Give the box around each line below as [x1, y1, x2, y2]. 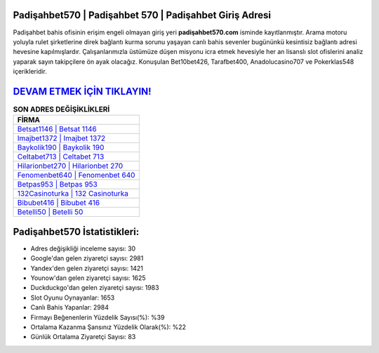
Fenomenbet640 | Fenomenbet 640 [17, 171, 135, 180]
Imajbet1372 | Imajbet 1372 [17, 133, 106, 143]
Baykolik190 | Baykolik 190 [17, 142, 105, 152]
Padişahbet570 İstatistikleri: [13, 225, 140, 238]
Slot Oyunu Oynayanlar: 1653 [30, 293, 115, 302]
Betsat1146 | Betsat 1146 [17, 124, 98, 134]
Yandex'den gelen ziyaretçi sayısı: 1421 [30, 264, 143, 272]
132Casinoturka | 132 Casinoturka [17, 189, 129, 199]
